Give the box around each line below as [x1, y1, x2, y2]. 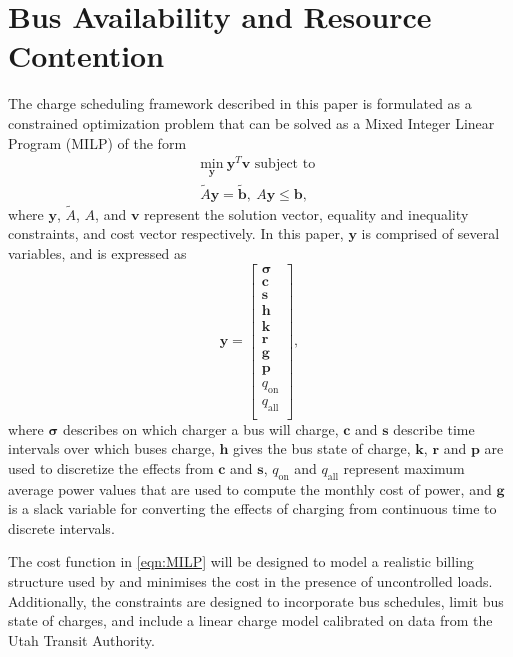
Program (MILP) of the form [8, 132, 187, 153]
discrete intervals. [8, 517, 115, 538]
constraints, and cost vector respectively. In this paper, [8, 223, 344, 244]
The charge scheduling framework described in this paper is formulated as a [8, 93, 472, 114]
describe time [393, 418, 475, 439]
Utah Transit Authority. [8, 629, 155, 650]
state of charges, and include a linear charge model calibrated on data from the [8, 610, 493, 631]
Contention [8, 35, 165, 76]
